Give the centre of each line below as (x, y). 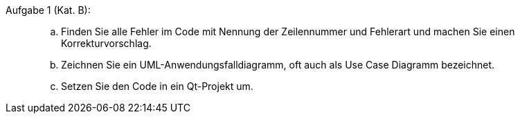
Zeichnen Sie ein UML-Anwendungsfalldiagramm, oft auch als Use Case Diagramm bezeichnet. (278, 65)
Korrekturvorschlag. (106, 43)
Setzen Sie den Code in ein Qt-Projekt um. (157, 86)
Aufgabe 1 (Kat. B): (48, 10)
